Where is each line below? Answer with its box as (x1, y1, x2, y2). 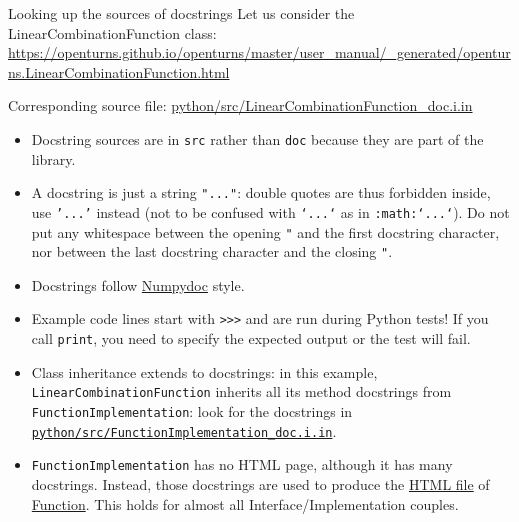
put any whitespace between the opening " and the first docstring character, (31, 221, 500, 242)
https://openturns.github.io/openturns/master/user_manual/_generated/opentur (8, 42, 511, 63)
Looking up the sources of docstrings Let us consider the (8, 3, 355, 23)
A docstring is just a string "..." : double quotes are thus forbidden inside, (31, 182, 491, 203)
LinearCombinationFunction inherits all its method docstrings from (31, 381, 452, 402)
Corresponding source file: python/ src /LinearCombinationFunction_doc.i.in (8, 95, 473, 116)
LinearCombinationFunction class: (8, 22, 217, 43)
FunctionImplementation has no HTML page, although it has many (31, 454, 453, 475)
